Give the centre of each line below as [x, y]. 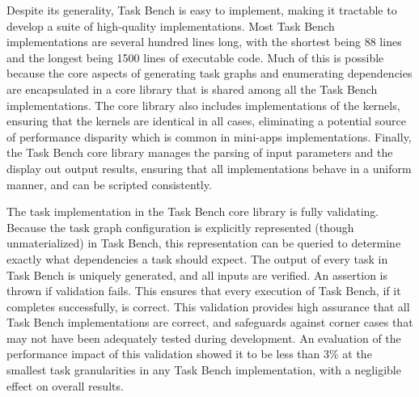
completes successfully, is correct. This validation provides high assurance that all [208, 306]
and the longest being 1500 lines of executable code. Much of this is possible [195, 57]
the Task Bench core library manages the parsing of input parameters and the [200, 152]
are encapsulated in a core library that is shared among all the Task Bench [192, 89]
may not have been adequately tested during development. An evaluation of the [204, 338]
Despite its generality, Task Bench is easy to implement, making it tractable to [202, 10]
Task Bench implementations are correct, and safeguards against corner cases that [210, 322]
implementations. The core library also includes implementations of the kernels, [203, 105]
